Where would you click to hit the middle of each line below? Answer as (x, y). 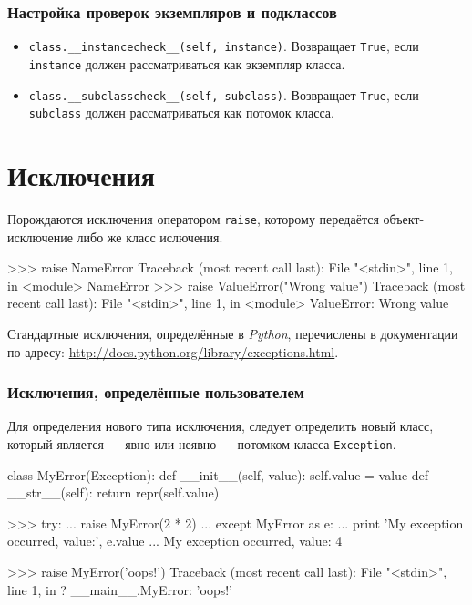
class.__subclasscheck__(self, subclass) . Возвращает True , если (224, 94)
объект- (404, 218)
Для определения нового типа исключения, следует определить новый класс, (221, 426)
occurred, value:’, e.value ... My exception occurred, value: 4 (175, 541)
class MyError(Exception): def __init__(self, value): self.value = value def (218, 474)
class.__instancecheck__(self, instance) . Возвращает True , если (224, 46)
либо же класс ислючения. (150, 236)
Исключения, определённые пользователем (156, 392)
